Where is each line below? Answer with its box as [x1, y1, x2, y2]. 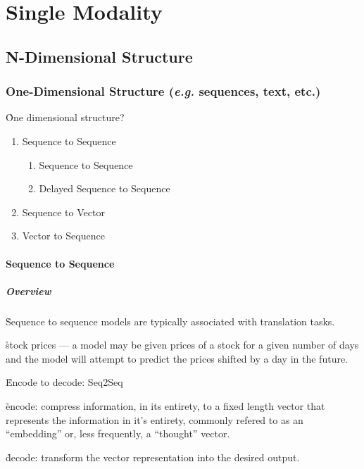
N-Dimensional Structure [6, 45, 193, 67]
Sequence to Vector [22, 204, 105, 219]
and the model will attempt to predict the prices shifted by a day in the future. [6, 351, 349, 365]
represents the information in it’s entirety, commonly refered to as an [6, 412, 303, 427]
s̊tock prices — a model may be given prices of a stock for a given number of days [6, 337, 359, 352]
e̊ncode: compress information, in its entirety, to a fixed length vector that [6, 399, 325, 413]
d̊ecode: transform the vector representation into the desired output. [6, 449, 300, 464]
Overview [6, 283, 51, 298]
